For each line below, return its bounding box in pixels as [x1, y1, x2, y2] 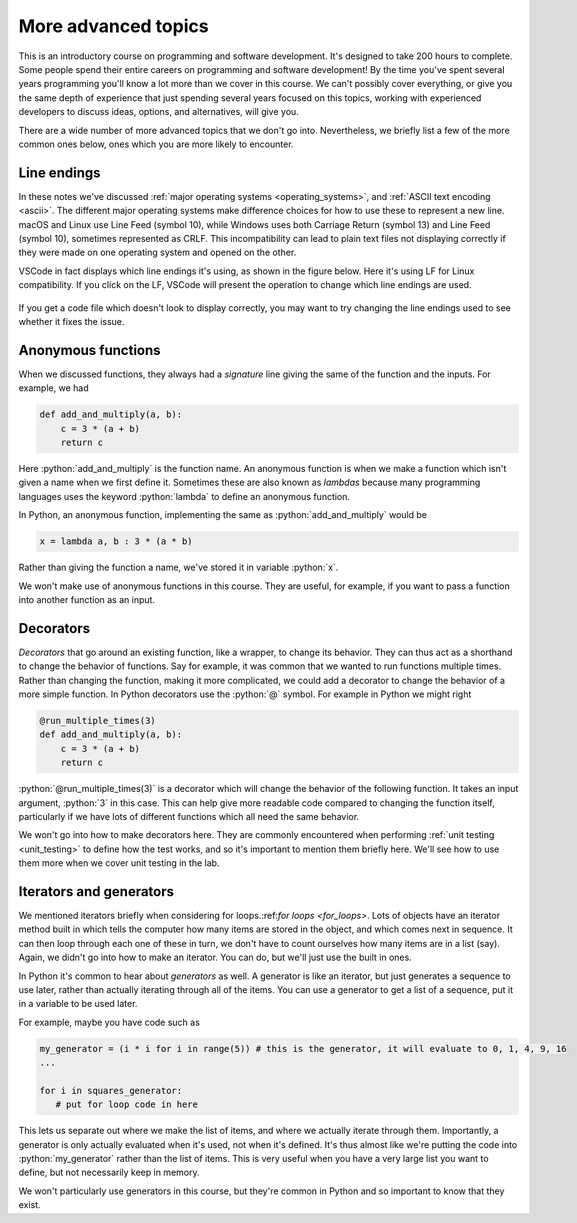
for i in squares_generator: [39, 1085, 183, 1096]
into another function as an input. [18, 593, 155, 605]
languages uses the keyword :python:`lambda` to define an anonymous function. [18, 490, 350, 502]
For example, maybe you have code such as [18, 1016, 200, 1028]
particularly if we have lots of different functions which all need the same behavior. [18, 810, 360, 822]
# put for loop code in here [55, 1099, 199, 1110]
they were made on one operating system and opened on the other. [18, 246, 297, 259]
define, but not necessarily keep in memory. [18, 1166, 200, 1179]
